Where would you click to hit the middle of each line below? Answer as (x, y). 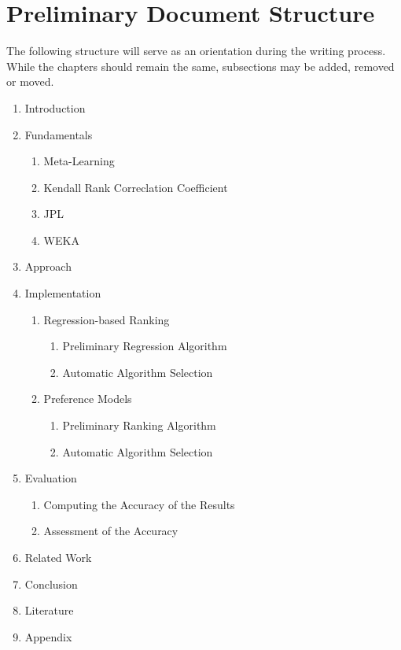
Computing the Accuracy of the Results (139, 504)
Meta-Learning (79, 161)
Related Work (58, 557)
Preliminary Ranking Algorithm (139, 425)
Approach (48, 266)
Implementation (63, 293)
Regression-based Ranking (107, 319)
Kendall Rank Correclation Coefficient (136, 187)
